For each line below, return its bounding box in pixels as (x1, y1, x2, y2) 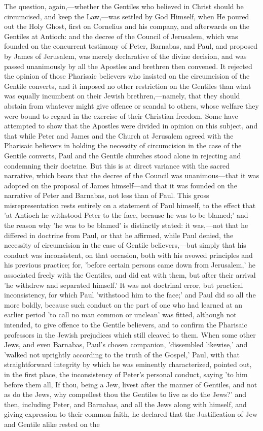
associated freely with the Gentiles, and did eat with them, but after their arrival (4, 270, 256, 280)
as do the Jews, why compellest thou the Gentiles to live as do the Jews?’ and (4, 389, 247, 400)
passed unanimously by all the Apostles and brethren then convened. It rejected (4, 60, 252, 71)
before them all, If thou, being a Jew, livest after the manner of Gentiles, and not (4, 379, 257, 389)
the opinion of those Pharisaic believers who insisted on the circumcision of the (4, 71, 250, 81)
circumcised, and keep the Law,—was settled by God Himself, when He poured (4, 11, 249, 21)
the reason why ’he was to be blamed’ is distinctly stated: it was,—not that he (4, 220, 248, 230)
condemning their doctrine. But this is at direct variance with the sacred (4, 160, 230, 171)
